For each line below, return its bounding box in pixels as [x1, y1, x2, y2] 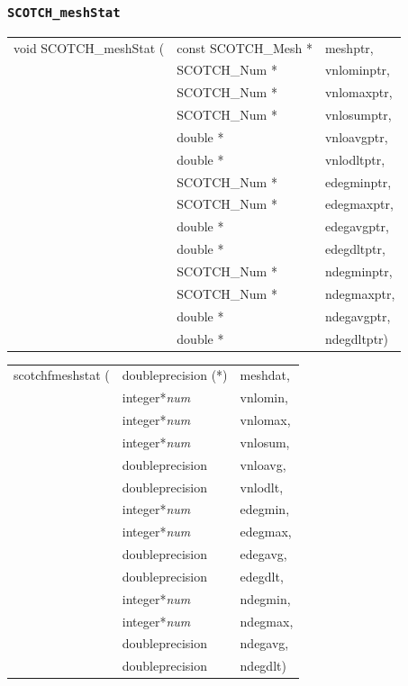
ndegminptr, [324, 261, 393, 280]
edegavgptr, [324, 217, 389, 236]
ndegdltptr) [324, 329, 389, 348]
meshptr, [324, 38, 374, 57]
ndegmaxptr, [324, 284, 395, 302]
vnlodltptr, [324, 149, 385, 168]
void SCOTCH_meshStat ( [14, 38, 165, 57]
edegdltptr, [324, 239, 385, 258]
